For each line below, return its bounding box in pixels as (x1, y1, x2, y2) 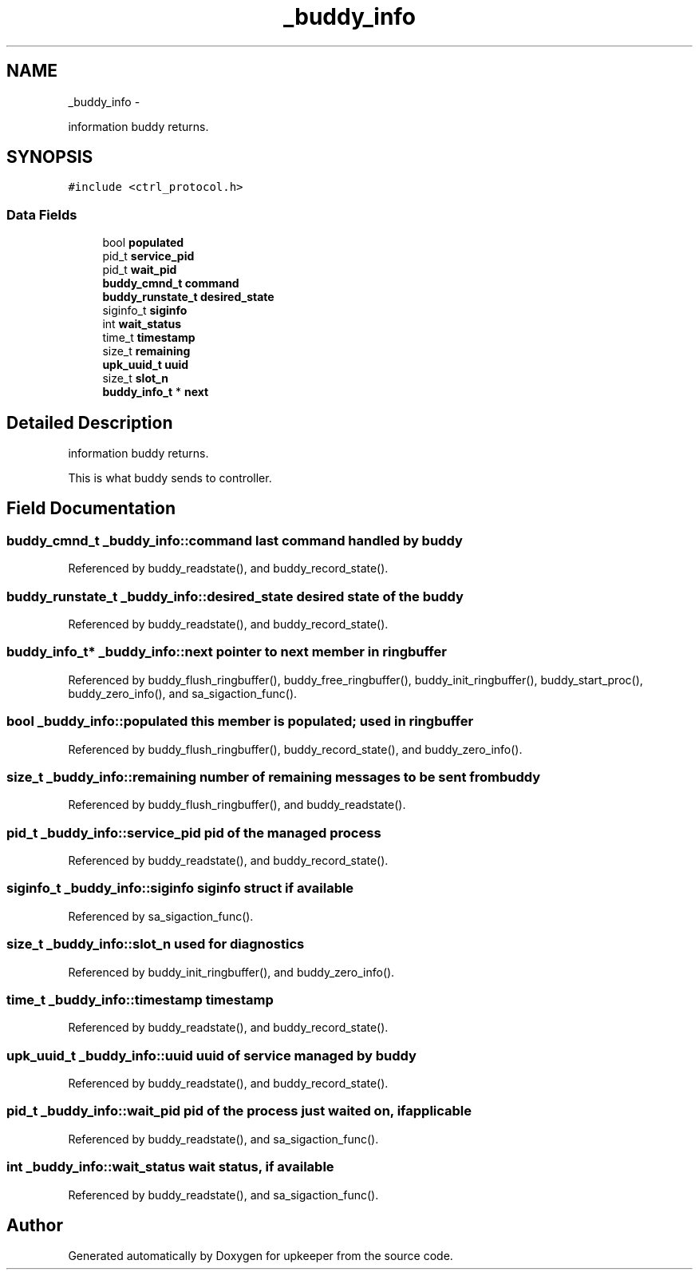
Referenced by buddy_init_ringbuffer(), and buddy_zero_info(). (68, 965, 395, 979)
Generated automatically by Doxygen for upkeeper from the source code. (68, 1249, 453, 1263)
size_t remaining (102, 344, 191, 359)
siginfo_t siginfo (102, 303, 188, 318)
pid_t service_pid (102, 249, 195, 264)
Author (6, 1215, 63, 1235)
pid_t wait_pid (102, 263, 177, 277)
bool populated (102, 236, 184, 250)
